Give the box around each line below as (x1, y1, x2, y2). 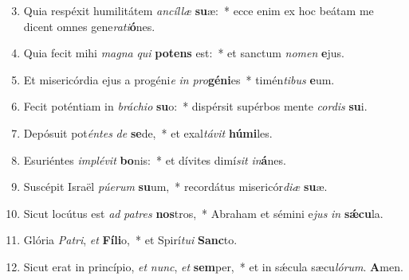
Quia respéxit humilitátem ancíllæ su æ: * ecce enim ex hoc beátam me (23, 2, 374, 18)
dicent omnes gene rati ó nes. (23, 17, 155, 34)
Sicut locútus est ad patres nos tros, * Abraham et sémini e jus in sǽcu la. (23, 204, 383, 221)
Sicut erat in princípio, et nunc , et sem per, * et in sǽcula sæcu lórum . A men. (23, 258, 403, 274)
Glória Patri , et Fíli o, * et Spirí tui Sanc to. (23, 231, 238, 248)
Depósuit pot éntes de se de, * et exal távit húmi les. (23, 124, 273, 141)
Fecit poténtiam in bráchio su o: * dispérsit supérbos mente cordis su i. (23, 98, 368, 115)
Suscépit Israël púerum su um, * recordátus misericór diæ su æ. (23, 178, 328, 195)
